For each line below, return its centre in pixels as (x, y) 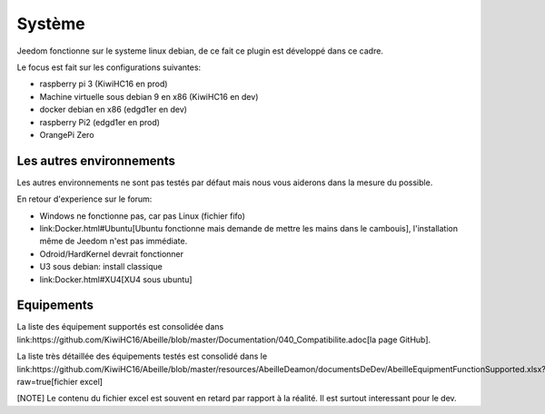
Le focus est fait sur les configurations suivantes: (109, 67)
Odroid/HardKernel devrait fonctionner (112, 253)
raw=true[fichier (47, 382)
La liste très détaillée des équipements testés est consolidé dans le (142, 356)
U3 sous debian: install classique (101, 267)
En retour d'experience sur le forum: (84, 199)
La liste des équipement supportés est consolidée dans (120, 327)
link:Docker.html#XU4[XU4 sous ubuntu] (116, 279)
